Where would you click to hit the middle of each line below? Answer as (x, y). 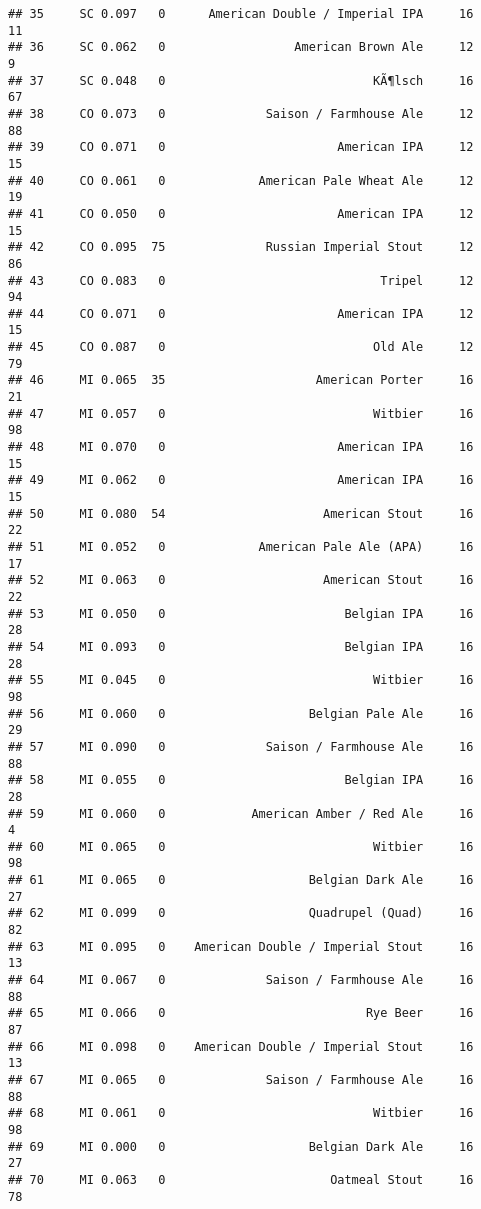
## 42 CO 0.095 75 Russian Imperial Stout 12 (241, 247)
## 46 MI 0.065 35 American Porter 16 (241, 380)
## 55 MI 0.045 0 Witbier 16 (241, 680)
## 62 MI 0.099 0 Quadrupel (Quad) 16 (241, 913)
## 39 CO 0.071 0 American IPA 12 (241, 147)
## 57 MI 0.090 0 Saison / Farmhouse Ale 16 (241, 746)
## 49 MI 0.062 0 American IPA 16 (241, 480)
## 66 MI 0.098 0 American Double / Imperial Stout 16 (241, 1046)
